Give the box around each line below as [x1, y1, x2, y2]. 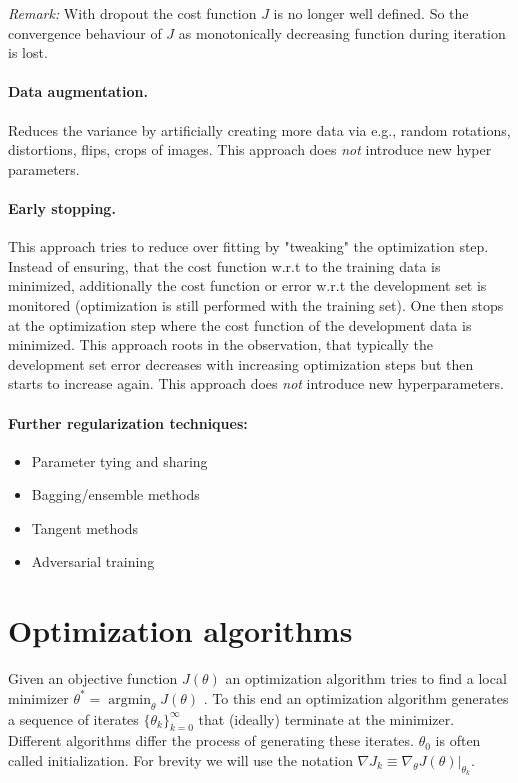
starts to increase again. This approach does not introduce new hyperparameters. [8, 373, 505, 394]
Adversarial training [31, 551, 155, 572]
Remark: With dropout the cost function [8, 3, 257, 23]
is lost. [8, 42, 48, 63]
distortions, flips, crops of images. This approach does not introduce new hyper [8, 139, 492, 160]
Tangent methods [31, 517, 139, 538]
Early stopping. [8, 197, 116, 218]
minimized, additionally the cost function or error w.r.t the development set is [8, 275, 487, 296]
